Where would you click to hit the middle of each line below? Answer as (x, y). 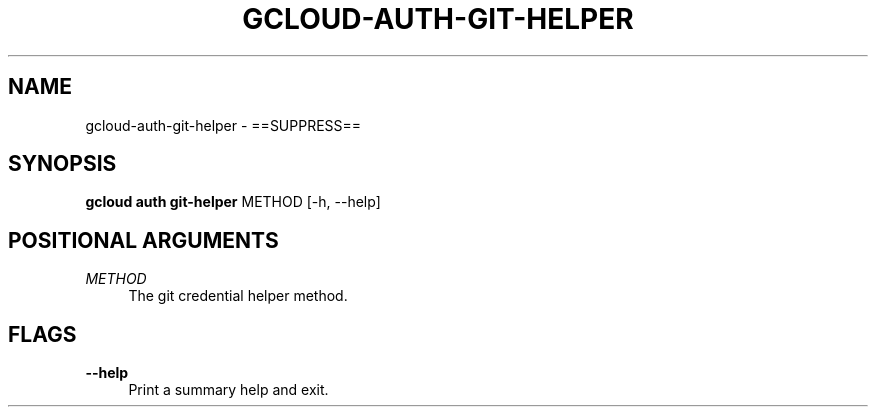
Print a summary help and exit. (228, 390)
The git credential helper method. (238, 296)
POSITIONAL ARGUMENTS (143, 240)
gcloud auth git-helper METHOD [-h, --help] (233, 202)
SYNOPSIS (62, 164)
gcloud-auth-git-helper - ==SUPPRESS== (223, 125)
